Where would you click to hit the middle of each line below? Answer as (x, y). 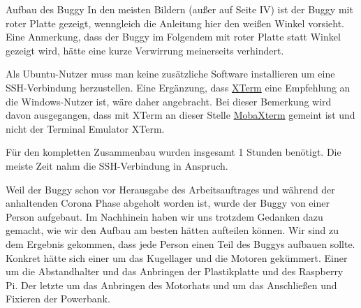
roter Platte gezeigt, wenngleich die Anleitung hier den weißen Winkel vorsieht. (175, 23)
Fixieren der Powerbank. (58, 299)
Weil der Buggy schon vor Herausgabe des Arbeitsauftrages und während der (170, 189)
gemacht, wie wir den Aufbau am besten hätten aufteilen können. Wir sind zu (172, 230)
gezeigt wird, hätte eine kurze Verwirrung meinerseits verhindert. (145, 50)
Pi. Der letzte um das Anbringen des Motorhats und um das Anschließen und (171, 285)
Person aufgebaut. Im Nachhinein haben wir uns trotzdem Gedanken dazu (164, 216)
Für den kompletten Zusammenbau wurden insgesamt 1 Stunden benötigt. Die (174, 152)
